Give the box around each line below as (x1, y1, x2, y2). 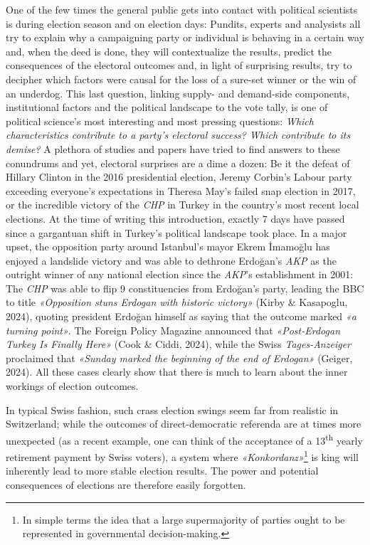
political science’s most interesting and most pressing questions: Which (6, 113, 314, 128)
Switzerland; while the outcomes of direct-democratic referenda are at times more (6, 416, 361, 431)
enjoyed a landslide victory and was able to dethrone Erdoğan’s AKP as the (6, 253, 337, 268)
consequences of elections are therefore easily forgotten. (6, 477, 246, 492)
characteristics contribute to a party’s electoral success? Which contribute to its (6, 127, 351, 142)
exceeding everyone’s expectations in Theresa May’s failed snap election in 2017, (6, 183, 356, 198)
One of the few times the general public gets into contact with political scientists (6, 2, 358, 16)
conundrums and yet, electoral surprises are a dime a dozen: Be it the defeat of (6, 155, 350, 170)
